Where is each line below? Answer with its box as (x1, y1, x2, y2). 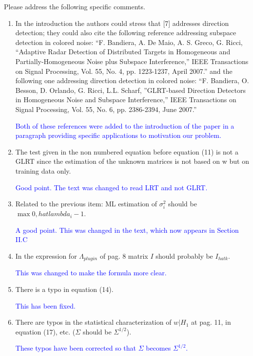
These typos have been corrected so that (15, 343, 136, 353)
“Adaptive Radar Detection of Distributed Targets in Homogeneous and (15, 46, 231, 57)
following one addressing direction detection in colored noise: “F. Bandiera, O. (15, 75, 249, 86)
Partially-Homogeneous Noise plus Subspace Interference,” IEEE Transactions (15, 56, 249, 66)
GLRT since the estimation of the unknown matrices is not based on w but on (15, 156, 250, 166)
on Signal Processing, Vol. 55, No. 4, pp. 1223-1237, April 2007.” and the (15, 66, 233, 76)
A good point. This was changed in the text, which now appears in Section (15, 224, 239, 235)
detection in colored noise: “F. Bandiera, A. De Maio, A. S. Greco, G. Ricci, (15, 37, 243, 47)
